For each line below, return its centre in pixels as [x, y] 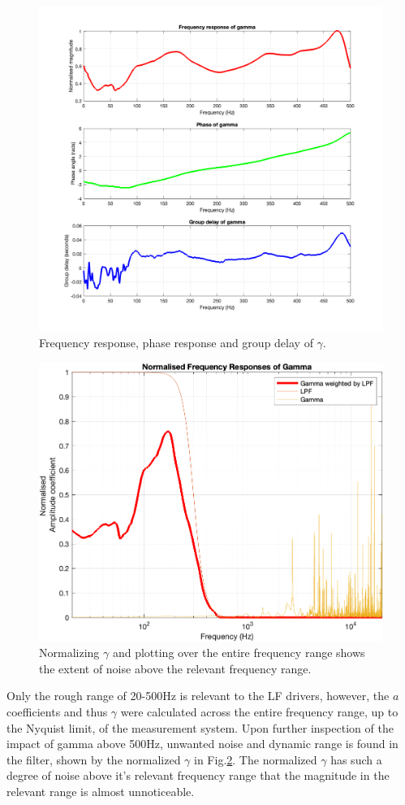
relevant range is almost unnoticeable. [101, 791]
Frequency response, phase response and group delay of [176, 343]
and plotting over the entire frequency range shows [239, 653]
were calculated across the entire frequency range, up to [259, 711]
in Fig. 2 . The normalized [256, 759]
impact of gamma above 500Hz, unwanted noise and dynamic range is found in [202, 744]
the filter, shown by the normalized [94, 759]
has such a [356, 759]
